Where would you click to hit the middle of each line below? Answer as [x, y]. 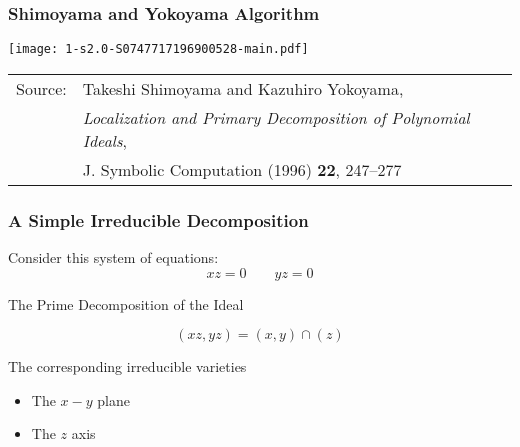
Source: [41, 88]
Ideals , [104, 140]
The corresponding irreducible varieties [127, 366]
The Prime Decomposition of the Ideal [126, 303]
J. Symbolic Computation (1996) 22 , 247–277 [242, 169]
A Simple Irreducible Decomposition [158, 219]
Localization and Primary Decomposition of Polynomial [276, 117]
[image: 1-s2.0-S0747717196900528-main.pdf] [158, 49]
